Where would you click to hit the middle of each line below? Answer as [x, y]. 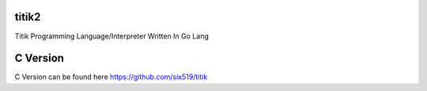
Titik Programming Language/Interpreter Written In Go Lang [111, 36]
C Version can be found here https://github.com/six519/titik [111, 77]
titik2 [28, 17]
